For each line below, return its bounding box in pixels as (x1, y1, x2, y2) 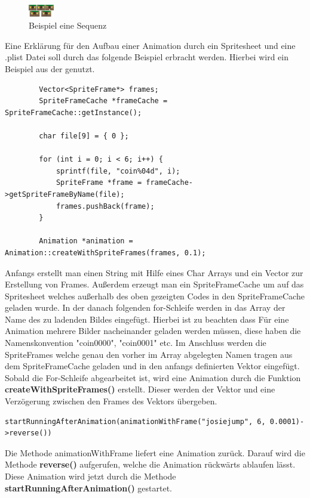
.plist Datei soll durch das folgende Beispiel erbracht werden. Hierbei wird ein (5, 51, 288, 63)
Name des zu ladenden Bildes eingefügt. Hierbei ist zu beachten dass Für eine (5, 313, 289, 325)
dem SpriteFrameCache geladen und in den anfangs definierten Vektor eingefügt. (5, 360, 300, 372)
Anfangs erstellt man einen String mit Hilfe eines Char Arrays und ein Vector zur (5, 266, 303, 279)
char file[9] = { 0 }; (39, 131, 129, 140)
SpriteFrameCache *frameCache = (39, 97, 168, 106)
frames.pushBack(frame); (56, 202, 155, 211)
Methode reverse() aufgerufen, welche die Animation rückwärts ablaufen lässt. (5, 458, 296, 471)
